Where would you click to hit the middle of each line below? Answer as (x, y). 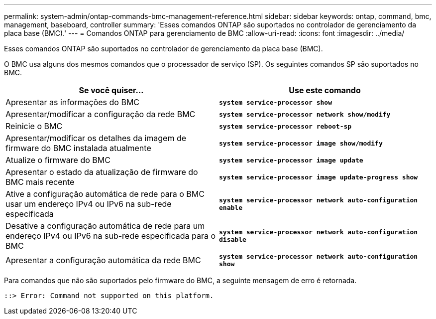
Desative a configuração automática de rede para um (105, 226)
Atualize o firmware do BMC (58, 160)
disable (233, 239)
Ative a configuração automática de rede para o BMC (105, 194)
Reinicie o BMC (34, 126)
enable (231, 208)
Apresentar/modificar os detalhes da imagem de (96, 138)
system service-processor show (275, 102)
